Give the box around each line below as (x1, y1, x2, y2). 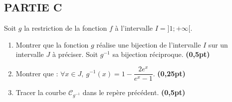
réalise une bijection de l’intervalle (96, 39, 201, 50)
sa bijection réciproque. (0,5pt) (112, 49, 210, 59)
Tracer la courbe (15, 87, 66, 98)
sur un (208, 39, 228, 50)
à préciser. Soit (52, 49, 98, 59)
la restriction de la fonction (24, 23, 107, 33)
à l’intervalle (115, 23, 153, 33)
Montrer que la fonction (15, 39, 89, 50)
